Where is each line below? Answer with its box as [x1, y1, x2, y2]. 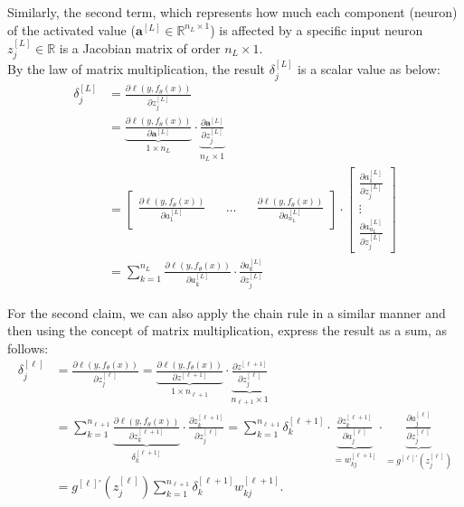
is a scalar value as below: [298, 60, 440, 79]
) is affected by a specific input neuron [210, 20, 423, 39]
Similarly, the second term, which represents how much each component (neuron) [7, 3, 458, 21]
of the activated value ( [7, 20, 136, 39]
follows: [7, 338, 49, 357]
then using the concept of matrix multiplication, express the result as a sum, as [7, 321, 447, 340]
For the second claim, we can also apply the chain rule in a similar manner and [7, 303, 446, 322]
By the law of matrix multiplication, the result [7, 60, 266, 79]
